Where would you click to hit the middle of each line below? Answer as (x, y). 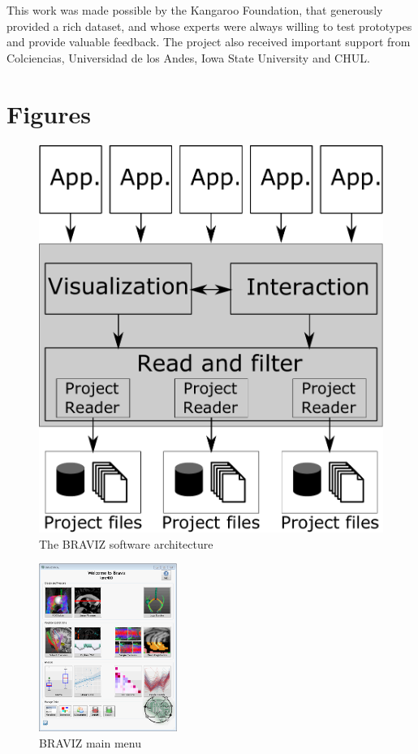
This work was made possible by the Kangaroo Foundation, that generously (195, 10)
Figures (49, 113)
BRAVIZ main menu (90, 742)
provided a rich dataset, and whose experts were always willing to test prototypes (209, 26)
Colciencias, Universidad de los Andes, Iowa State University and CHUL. (188, 57)
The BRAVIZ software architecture (126, 543)
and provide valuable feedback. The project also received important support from (209, 42)
